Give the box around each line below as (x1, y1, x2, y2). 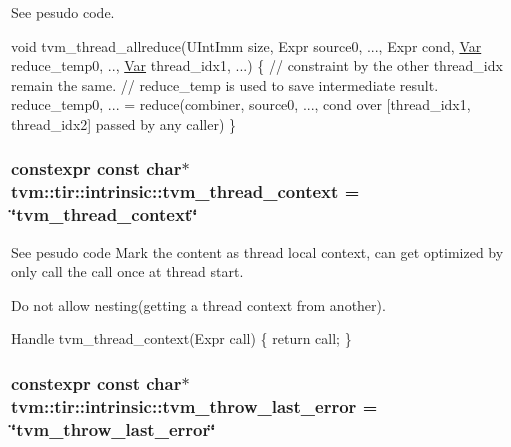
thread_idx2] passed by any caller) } (11, 113, 237, 134)
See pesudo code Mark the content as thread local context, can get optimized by (11, 241, 504, 262)
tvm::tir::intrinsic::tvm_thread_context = (11, 179, 360, 204)
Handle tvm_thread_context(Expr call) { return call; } (11, 328, 352, 349)
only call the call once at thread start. (11, 261, 244, 282)
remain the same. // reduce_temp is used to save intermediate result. (11, 74, 439, 95)
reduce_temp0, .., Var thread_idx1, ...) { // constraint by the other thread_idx (11, 55, 503, 76)
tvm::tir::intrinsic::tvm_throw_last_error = (11, 393, 378, 418)
